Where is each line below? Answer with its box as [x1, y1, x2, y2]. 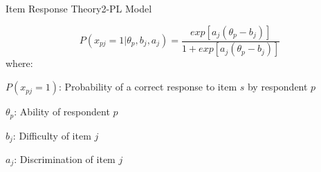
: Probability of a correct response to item [58, 79, 237, 94]
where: [6, 56, 33, 70]
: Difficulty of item [12, 128, 91, 142]
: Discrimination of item [14, 151, 116, 166]
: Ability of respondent [14, 104, 110, 119]
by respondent [247, 79, 308, 94]
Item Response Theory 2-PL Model [6, 1, 152, 15]
